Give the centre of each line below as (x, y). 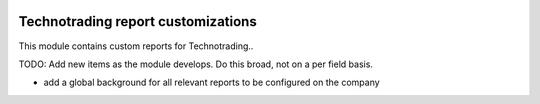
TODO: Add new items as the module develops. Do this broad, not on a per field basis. (196, 64)
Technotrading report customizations (137, 21)
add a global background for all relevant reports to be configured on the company (211, 82)
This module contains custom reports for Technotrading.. (136, 46)
